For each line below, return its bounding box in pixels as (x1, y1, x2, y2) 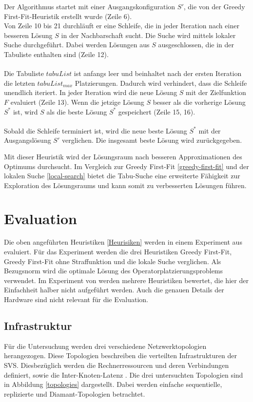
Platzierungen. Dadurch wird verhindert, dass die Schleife (75, 77, 247, 88)
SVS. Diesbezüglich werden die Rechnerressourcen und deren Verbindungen (4, 360, 229, 370)
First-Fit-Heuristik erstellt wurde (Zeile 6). (4, 11, 132, 21)
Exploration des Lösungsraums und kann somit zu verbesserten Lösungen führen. (4, 180, 247, 190)
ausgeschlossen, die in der (158, 39, 234, 50)
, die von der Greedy (183, 1, 245, 11)
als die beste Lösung (46, 106, 107, 116)
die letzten (4, 77, 35, 88)
